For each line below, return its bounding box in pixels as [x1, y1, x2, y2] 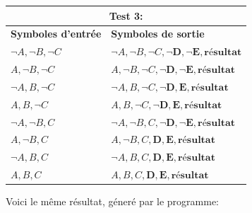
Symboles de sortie [111, 26, 205, 41]
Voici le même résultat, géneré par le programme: [6, 194, 220, 209]
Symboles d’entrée [11, 26, 102, 41]
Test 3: [109, 8, 143, 23]
